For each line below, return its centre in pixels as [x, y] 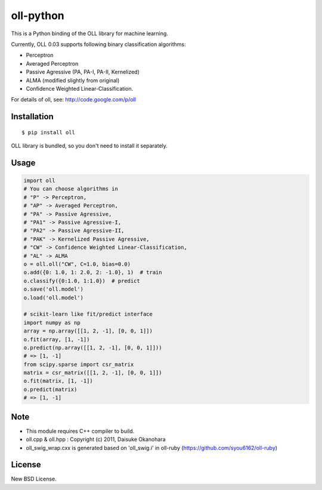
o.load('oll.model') [53, 298]
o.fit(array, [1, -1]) [57, 339]
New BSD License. [34, 479]
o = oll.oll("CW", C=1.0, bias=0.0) [77, 264]
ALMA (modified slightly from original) [73, 80]
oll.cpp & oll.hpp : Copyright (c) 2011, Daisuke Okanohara [96, 439]
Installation [32, 117]
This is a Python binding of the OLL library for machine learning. [89, 33]
